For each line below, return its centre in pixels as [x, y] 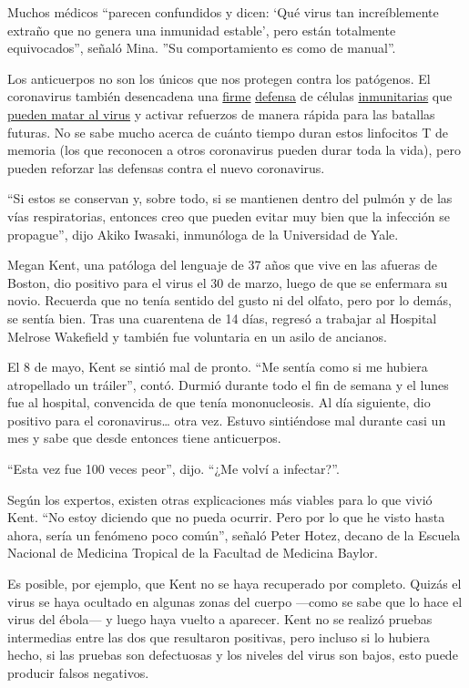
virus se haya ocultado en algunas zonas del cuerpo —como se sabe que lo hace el [235, 601]
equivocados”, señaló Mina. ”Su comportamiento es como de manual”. [202, 48]
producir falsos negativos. [78, 673]
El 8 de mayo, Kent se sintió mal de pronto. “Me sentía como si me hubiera [218, 367]
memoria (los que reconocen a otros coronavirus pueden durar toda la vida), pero [234, 150]
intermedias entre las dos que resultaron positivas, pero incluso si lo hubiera [219, 637]
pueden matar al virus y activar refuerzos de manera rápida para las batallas [221, 113]
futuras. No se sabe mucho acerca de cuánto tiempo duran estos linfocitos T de [228, 132]
